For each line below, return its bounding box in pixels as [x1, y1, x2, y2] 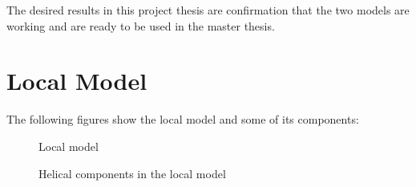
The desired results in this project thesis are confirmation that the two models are [6, 2, 410, 18]
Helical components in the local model [38, 165, 226, 181]
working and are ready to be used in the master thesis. [6, 17, 275, 34]
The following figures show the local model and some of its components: [6, 111, 359, 128]
